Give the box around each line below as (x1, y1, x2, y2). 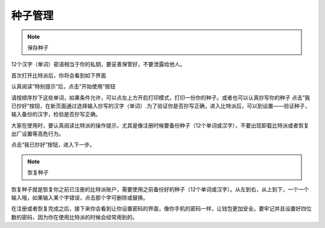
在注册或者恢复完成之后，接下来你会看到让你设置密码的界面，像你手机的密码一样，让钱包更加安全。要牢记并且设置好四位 (11, 205, 312, 212)
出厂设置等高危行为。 (11, 130, 64, 138)
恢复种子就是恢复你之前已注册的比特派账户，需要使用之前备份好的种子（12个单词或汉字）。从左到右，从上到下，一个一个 (11, 185, 309, 193)
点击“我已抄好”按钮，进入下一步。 (11, 141, 96, 149)
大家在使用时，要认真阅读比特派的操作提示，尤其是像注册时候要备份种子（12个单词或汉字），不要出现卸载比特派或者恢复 (11, 122, 309, 129)
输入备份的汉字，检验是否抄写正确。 (11, 111, 101, 118)
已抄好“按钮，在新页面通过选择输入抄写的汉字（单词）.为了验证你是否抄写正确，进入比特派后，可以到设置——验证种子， (11, 102, 311, 109)
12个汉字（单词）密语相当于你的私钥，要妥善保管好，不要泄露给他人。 (11, 61, 186, 68)
